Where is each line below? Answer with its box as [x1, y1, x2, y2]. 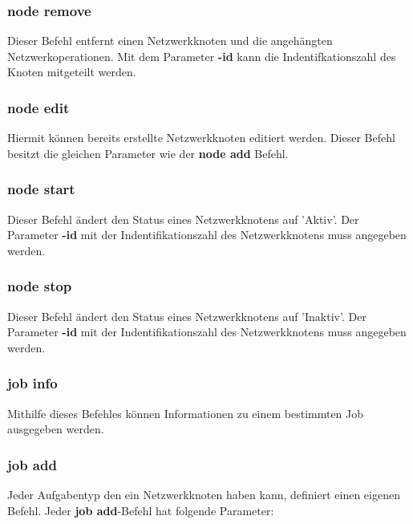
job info [7, 373, 58, 393]
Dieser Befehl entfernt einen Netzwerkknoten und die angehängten [7, 32, 333, 49]
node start [7, 179, 75, 199]
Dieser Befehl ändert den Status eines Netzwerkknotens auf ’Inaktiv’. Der [7, 307, 366, 324]
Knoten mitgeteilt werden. [7, 63, 136, 80]
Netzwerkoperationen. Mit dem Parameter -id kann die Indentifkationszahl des [7, 47, 396, 64]
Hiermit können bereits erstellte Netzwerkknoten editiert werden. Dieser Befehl [7, 129, 395, 146]
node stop [7, 276, 72, 296]
